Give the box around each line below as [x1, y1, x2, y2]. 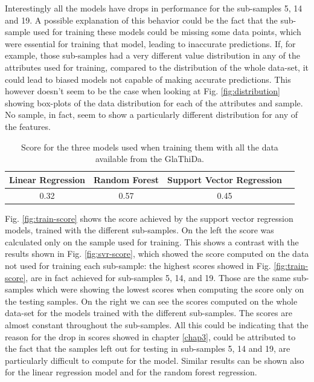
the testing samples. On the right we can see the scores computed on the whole [5, 294, 298, 307]
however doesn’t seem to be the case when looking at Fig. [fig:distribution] [5, 85, 280, 97]
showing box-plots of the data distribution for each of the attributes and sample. [5, 96, 303, 109]
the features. [5, 120, 51, 132]
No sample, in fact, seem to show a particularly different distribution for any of [5, 108, 298, 121]
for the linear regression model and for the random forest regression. [5, 366, 257, 378]
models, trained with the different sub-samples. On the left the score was [5, 224, 274, 236]
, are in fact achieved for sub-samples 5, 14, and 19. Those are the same [25, 271, 291, 283]
